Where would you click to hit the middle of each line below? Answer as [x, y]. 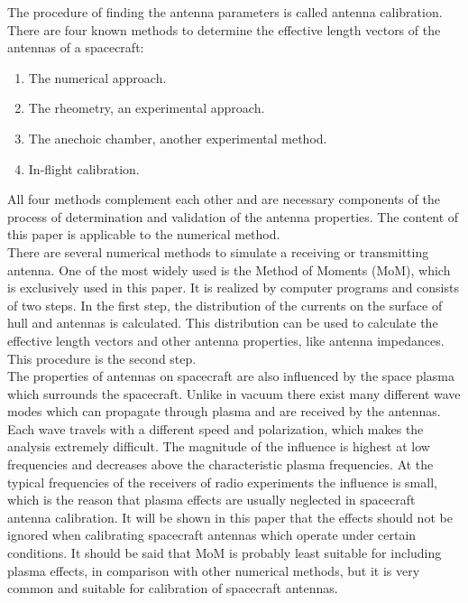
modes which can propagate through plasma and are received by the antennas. [224, 411]
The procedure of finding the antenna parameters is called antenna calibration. [225, 12]
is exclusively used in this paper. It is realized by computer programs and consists [233, 288]
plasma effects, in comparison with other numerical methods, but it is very [214, 570]
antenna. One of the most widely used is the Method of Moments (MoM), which [229, 269]
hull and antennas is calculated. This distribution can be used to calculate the [223, 323]
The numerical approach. [97, 77]
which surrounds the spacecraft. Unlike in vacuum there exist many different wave [234, 393]
